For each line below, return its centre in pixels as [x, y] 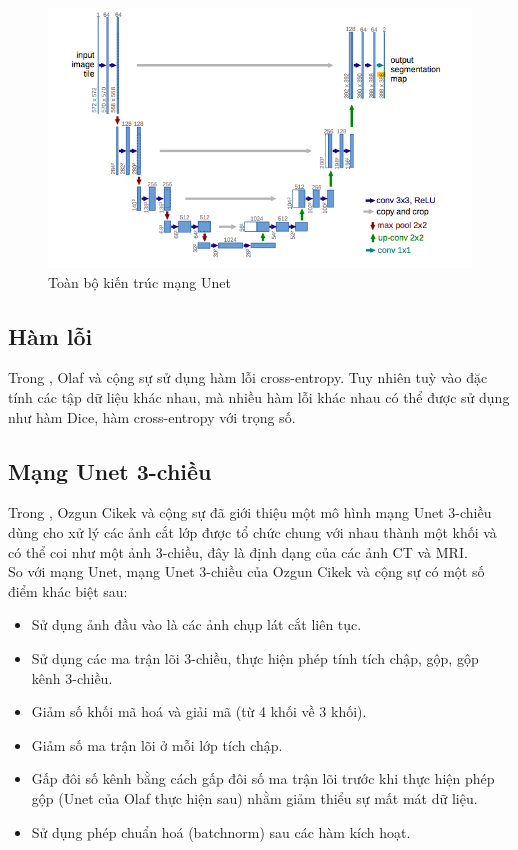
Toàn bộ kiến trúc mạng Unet [139, 281]
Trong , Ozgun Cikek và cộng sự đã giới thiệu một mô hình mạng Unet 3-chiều [250, 512]
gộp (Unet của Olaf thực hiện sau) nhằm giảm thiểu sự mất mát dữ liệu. [254, 797]
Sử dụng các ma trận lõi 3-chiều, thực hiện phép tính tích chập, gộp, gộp [255, 657]
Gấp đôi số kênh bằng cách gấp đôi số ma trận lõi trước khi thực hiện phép [263, 778]
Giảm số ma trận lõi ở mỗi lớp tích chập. [157, 744]
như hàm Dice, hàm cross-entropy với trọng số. [152, 416]
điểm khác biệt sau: [68, 590]
